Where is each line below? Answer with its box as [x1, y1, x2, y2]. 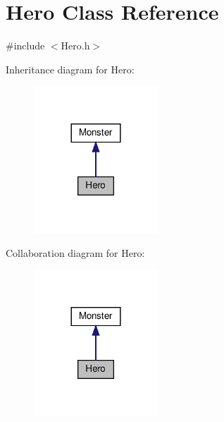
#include [6, 38, 45, 53]
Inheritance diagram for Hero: [6, 61, 135, 76]
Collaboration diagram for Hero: [6, 245, 145, 260]
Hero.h [61, 38, 90, 53]
